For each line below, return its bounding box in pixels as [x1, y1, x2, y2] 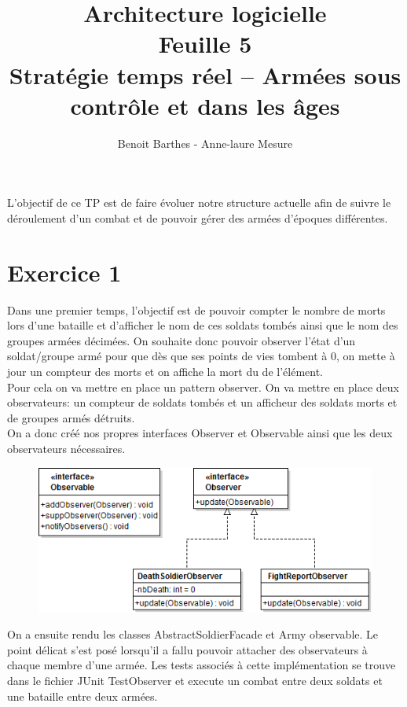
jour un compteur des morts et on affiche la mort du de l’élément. [7, 363, 323, 379]
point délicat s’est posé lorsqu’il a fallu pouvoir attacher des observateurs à [7, 641, 368, 657]
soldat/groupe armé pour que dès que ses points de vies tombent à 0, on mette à [7, 348, 395, 364]
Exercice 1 [7, 256, 122, 288]
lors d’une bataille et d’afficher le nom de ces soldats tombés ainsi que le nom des [7, 317, 398, 333]
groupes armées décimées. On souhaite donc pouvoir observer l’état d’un [7, 332, 356, 348]
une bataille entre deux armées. [7, 687, 158, 704]
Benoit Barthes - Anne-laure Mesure [117, 134, 293, 151]
